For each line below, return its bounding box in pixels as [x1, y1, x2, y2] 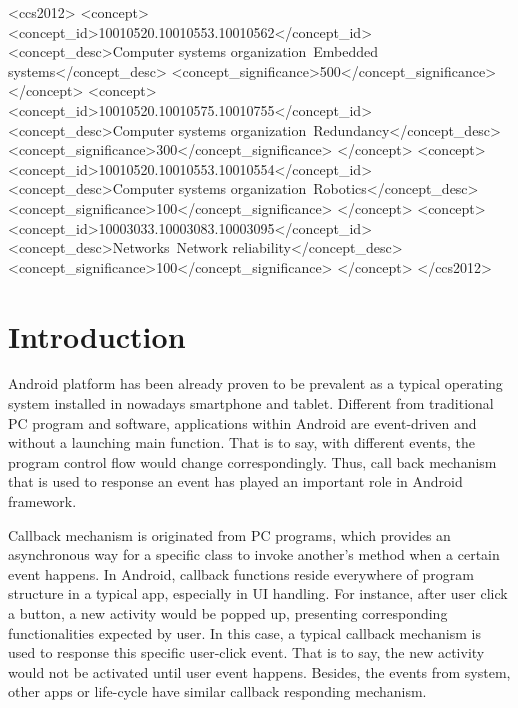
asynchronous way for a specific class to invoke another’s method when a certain [8, 544, 500, 565]
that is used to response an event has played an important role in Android [8, 471, 463, 492]
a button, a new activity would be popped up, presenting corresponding [8, 602, 448, 623]
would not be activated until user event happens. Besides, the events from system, [8, 661, 511, 682]
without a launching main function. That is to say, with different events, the [8, 432, 475, 453]
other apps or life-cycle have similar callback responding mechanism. [8, 681, 427, 702]
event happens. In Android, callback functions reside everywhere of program [8, 563, 474, 584]
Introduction [8, 315, 186, 356]
